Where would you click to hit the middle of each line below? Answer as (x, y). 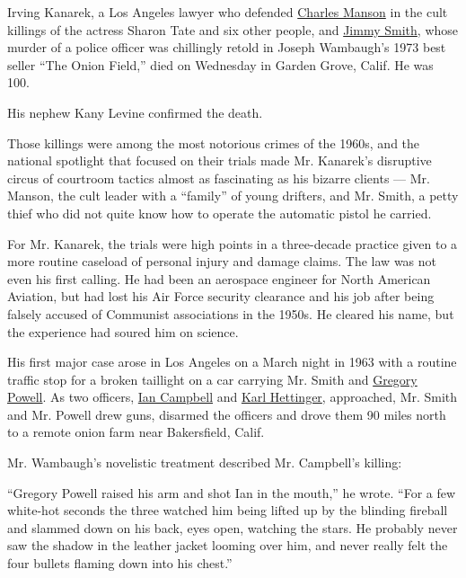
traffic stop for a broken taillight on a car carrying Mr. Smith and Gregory (212, 379)
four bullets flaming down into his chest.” (120, 563)
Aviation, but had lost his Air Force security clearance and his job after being (221, 296)
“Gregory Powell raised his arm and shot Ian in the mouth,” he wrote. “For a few (232, 492)
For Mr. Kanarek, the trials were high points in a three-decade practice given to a (233, 243)
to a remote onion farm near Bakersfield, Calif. (136, 432)
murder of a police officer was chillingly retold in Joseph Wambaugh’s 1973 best (227, 47)
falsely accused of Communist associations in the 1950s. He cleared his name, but (231, 313)
